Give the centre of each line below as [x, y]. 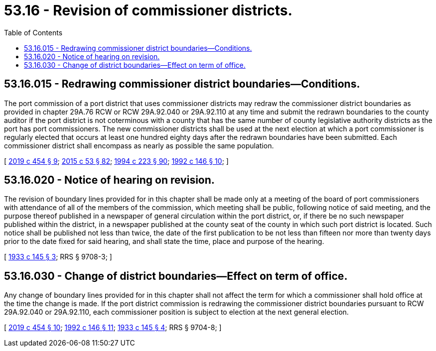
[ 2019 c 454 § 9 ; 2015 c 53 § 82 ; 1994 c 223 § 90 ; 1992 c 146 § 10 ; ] [116, 161]
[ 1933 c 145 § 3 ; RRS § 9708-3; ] [58, 257]
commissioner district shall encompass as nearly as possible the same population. [139, 145]
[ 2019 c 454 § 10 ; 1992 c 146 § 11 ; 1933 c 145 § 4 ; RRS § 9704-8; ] [113, 328]
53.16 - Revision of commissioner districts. [148, 10]
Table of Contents [33, 32]
